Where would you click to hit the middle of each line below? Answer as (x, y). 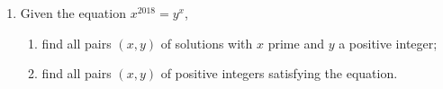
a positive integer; (388, 43)
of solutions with (207, 43)
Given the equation (73, 13)
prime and (296, 43)
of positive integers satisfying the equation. (279, 73)
